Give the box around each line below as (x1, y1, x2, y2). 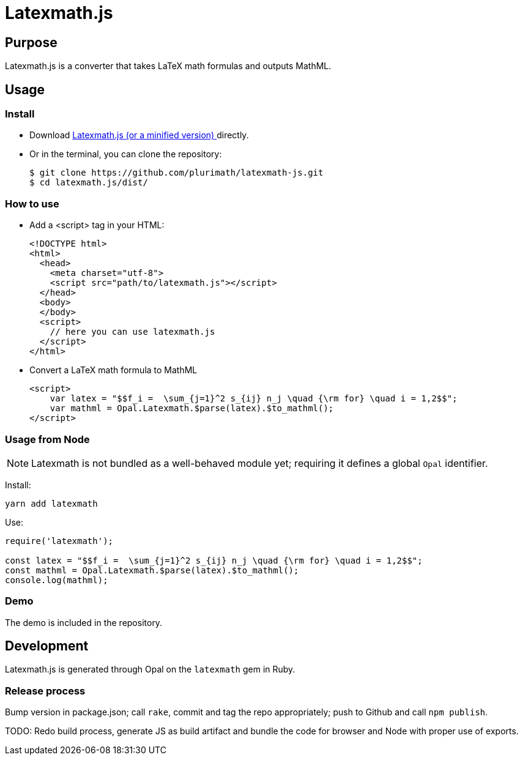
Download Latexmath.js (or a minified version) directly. (29, 130, 249, 141)
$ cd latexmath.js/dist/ (29, 177, 148, 188)
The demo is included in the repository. (5, 617, 163, 628)
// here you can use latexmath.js (50, 327, 215, 337)
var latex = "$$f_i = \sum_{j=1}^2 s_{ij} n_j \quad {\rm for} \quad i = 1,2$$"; (50, 393, 458, 404)
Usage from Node (5, 433, 90, 445)
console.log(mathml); (5, 575, 108, 585)
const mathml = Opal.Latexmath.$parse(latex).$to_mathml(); (5, 565, 299, 575)
